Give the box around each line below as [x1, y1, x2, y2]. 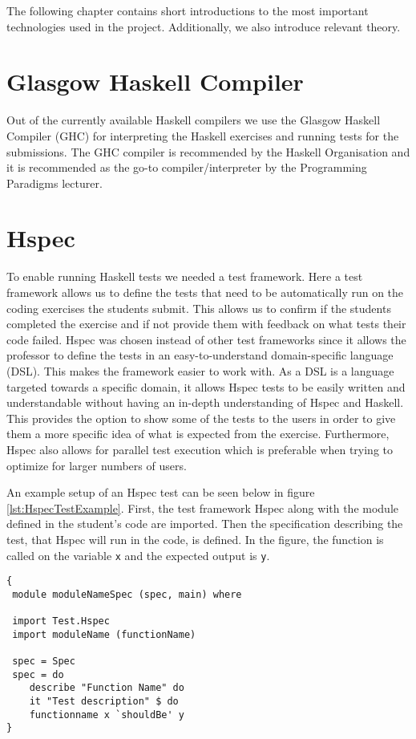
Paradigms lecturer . [6, 174, 103, 191]
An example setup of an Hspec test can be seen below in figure [6, 484, 315, 501]
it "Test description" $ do [29, 696, 179, 708]
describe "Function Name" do [29, 682, 184, 694]
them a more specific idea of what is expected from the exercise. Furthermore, [6, 425, 390, 442]
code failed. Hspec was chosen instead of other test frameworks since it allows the [6, 331, 406, 347]
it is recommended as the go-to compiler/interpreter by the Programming [6, 159, 367, 176]
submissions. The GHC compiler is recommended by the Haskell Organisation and [6, 143, 410, 160]
